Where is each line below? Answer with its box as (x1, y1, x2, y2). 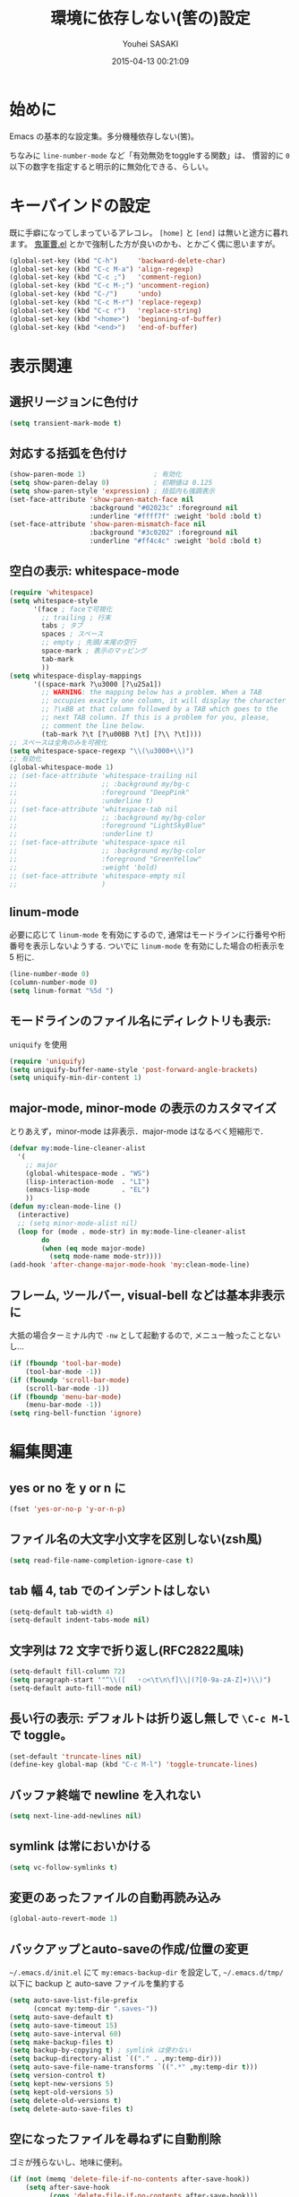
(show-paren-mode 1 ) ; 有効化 (9, 470, 182, 480)
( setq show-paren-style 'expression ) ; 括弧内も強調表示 (9, 486, 216, 496)
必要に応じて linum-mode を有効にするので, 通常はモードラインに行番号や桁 (9, 930, 286, 940)
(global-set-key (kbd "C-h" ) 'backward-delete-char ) (9, 256, 226, 265)
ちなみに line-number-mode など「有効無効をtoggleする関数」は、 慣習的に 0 (9, 150, 291, 160)
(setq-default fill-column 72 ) (9, 1667, 126, 1676)
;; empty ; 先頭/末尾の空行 (41, 638, 137, 647)
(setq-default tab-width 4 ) (9, 1607, 115, 1616)
